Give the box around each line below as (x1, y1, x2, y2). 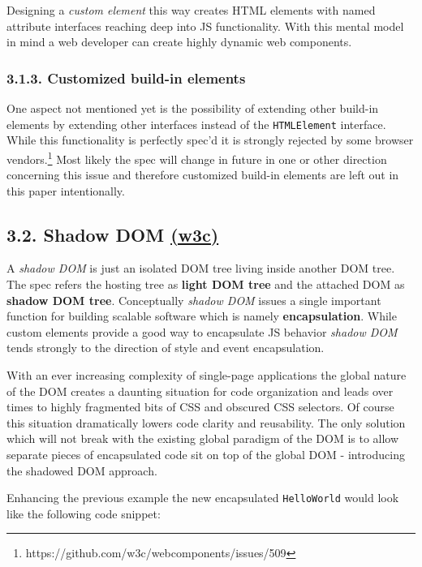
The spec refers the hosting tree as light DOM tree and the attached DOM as (6, 276, 405, 293)
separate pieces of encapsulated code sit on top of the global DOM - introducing (6, 446, 405, 463)
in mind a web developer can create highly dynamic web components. (6, 33, 352, 50)
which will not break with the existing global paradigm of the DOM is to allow (6, 430, 399, 447)
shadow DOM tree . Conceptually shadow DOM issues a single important (6, 291, 381, 308)
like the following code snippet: (6, 505, 161, 522)
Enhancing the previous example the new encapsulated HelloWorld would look (6, 489, 399, 506)
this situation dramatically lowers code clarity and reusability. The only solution (6, 414, 406, 431)
